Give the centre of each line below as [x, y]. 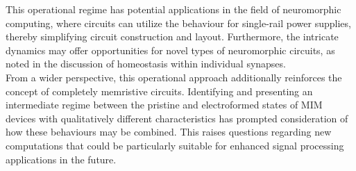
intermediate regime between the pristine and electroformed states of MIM [164, 105]
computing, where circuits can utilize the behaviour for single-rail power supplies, [178, 23]
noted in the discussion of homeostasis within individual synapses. [146, 64]
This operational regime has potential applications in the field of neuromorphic [173, 9]
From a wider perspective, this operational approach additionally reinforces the [174, 77]
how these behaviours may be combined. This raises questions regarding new [169, 132]
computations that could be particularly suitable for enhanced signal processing [175, 145]
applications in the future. [61, 159]
